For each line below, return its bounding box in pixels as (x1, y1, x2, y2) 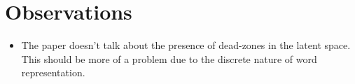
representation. (21, 65, 85, 80)
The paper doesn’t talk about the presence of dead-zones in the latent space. (21, 38, 351, 52)
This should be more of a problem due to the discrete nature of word (21, 51, 317, 66)
